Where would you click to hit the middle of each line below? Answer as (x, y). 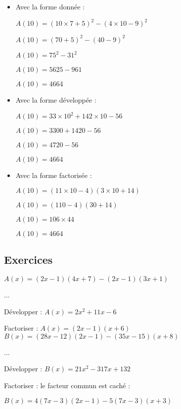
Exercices (28, 260)
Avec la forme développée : (56, 100)
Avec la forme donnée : (50, 6)
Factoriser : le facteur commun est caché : (67, 385)
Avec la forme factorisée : (54, 175)
